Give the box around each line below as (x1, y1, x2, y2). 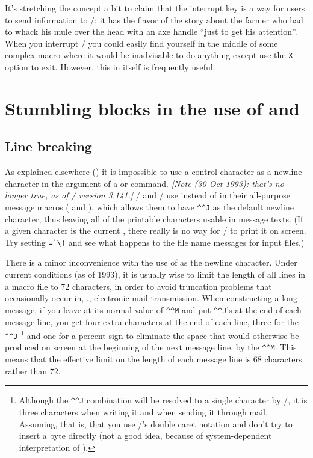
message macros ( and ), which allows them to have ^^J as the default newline (5, 200, 294, 213)
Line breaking (5, 137, 92, 156)
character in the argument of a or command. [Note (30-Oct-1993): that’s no (5, 177, 284, 189)
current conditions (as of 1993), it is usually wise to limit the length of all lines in (5, 268, 306, 281)
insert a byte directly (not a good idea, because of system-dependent (19, 429, 272, 442)
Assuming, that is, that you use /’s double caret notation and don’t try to (19, 417, 293, 430)
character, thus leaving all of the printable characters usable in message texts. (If (5, 212, 303, 225)
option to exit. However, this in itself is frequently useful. (5, 61, 215, 73)
